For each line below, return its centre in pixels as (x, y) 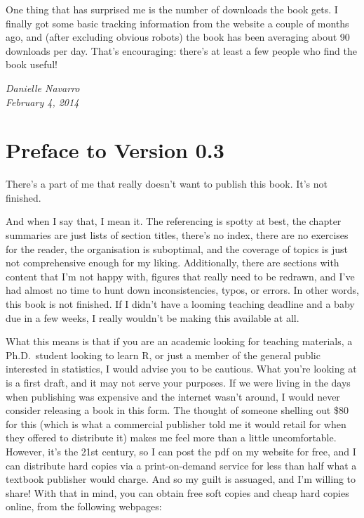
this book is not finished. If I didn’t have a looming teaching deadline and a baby (180, 304)
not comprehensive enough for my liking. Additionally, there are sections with (173, 263)
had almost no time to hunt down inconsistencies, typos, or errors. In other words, (182, 290)
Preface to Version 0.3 (115, 150)
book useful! (32, 64)
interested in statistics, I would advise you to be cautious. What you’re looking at (181, 369)
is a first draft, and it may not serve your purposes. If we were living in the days (178, 382)
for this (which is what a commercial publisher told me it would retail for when (176, 423)
